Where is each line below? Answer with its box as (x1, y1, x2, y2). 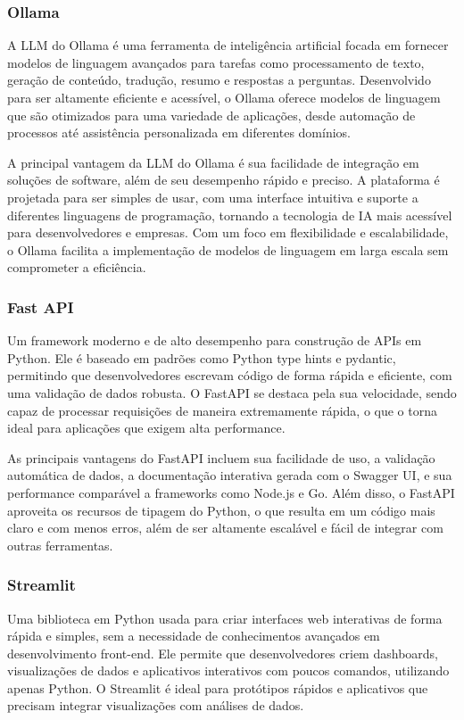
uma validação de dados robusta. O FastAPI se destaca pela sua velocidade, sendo (7, 383, 457, 401)
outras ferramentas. (7, 535, 113, 554)
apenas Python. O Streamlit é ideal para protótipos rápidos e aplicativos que (7, 678, 428, 697)
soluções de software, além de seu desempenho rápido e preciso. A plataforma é (7, 170, 440, 189)
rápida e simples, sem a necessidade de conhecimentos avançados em (7, 626, 380, 645)
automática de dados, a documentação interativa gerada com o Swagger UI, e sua (7, 466, 452, 484)
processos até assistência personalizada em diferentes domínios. (7, 123, 351, 142)
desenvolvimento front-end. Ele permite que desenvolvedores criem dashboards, (7, 643, 438, 662)
